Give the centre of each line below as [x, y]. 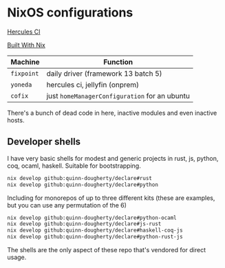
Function [118, 62]
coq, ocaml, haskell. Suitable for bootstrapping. [74, 166]
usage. [17, 257]
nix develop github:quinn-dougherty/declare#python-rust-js [95, 237]
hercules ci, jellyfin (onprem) [93, 85]
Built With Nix [26, 45]
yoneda [21, 85]
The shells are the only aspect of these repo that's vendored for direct [107, 250]
